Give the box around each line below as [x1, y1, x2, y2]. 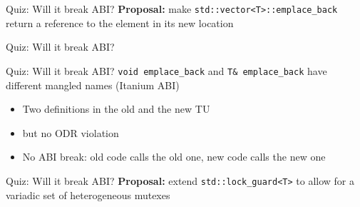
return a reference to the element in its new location [6, 15, 234, 30]
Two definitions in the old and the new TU [22, 101, 210, 116]
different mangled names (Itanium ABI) [6, 77, 180, 92]
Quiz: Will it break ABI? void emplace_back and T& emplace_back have [6, 63, 327, 78]
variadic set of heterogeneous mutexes [6, 187, 170, 202]
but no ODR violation [22, 125, 119, 140]
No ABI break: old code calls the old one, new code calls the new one [22, 149, 326, 164]
